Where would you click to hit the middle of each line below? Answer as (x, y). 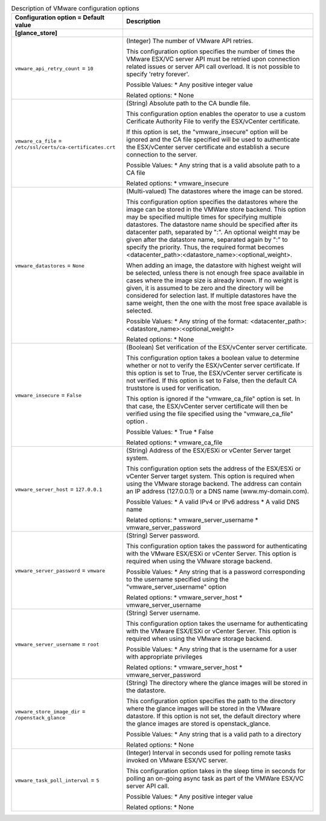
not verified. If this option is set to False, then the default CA (211, 381)
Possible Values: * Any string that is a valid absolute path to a (213, 165)
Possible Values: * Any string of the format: (187, 322)
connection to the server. (161, 155)
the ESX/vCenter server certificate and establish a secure (208, 147)
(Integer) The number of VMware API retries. (190, 41)
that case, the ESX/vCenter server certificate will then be (207, 406)
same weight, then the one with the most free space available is (216, 303)
